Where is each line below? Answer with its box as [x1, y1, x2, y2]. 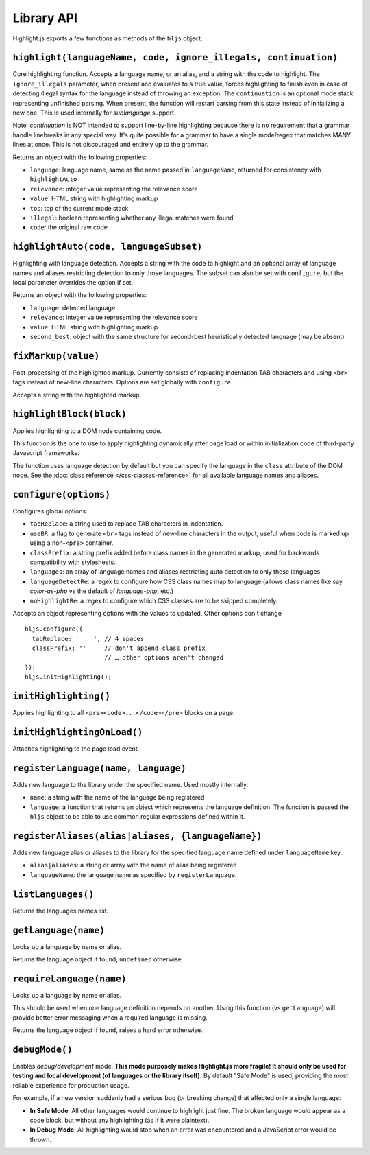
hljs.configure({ [25, 625, 83, 633]
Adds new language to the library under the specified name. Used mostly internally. [12, 780, 249, 789]
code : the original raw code [29, 223, 108, 231]
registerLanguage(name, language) [12, 762, 186, 773]
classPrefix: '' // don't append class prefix [32, 644, 206, 652]
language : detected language [29, 303, 116, 312]
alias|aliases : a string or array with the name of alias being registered [29, 861, 237, 870]
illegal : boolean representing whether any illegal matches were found [29, 213, 234, 222]
